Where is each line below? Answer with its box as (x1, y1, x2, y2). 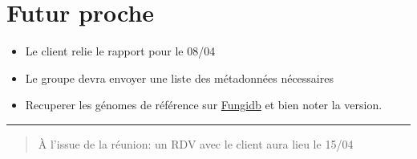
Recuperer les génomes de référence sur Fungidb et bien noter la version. (25, 96, 383, 113)
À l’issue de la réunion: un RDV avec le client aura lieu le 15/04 (38, 135, 354, 152)
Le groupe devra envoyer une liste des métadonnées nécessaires (25, 69, 334, 86)
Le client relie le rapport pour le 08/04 (25, 43, 216, 59)
